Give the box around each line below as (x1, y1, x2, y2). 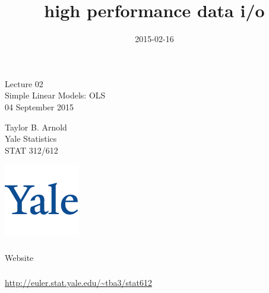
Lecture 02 (5, 77, 43, 90)
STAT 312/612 (5, 144, 58, 156)
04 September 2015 (5, 100, 74, 113)
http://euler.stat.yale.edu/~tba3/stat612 (5, 276, 152, 289)
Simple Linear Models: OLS (5, 89, 106, 101)
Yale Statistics (5, 132, 57, 145)
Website (5, 251, 34, 263)
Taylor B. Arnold (5, 120, 67, 133)
